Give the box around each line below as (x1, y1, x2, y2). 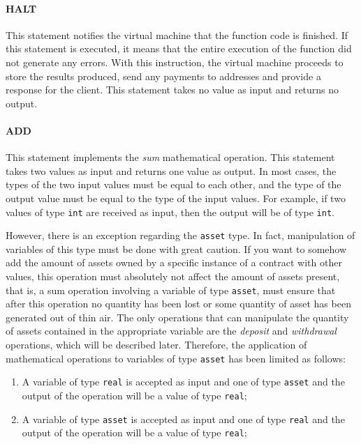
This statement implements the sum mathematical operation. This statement (6, 150, 335, 164)
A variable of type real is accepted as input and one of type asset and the (22, 374, 345, 389)
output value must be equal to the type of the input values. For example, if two (6, 190, 346, 205)
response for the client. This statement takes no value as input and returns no (6, 82, 339, 97)
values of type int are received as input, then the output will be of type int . (6, 204, 334, 219)
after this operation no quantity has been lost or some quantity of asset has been (6, 296, 351, 311)
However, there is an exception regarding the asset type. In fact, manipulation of (6, 228, 355, 243)
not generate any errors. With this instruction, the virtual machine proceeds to (6, 54, 344, 69)
